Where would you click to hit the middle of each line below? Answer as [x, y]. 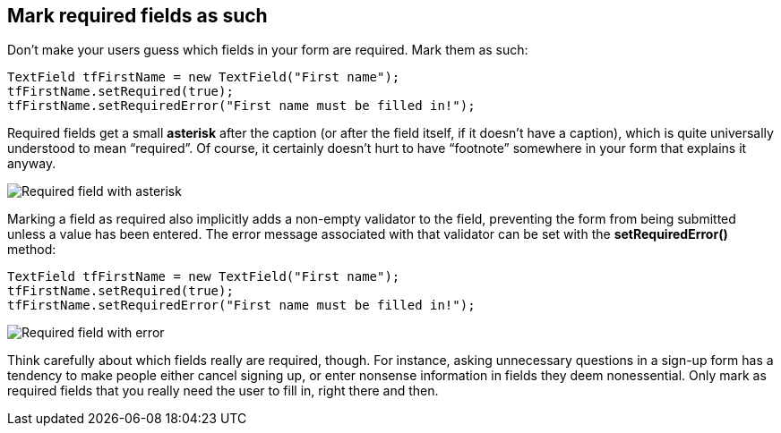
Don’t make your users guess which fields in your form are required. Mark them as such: [268, 50]
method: [32, 250]
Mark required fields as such [137, 16]
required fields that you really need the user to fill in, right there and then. [223, 391]
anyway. [32, 164]
